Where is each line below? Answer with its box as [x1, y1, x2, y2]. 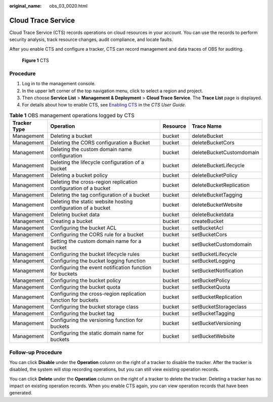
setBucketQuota [192, 284, 231, 291]
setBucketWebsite [192, 333, 235, 340]
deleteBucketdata [192, 211, 234, 218]
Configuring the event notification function [50, 264, 152, 271]
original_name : [9, 3, 42, 9]
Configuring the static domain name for [50, 330, 144, 337]
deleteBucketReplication [192, 181, 250, 189]
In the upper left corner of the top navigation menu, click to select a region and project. [22, 88, 203, 94]
